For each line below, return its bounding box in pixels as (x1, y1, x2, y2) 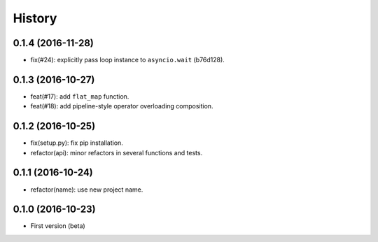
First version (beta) (30, 222, 85, 230)
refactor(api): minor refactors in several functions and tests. (30, 148, 203, 157)
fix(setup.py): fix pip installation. (30, 138, 124, 147)
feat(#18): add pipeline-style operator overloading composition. (30, 102, 213, 111)
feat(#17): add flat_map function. (30, 92, 129, 101)
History (13, 10, 57, 26)
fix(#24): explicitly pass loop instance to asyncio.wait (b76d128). (30, 56, 225, 64)
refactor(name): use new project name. (30, 185, 143, 194)
